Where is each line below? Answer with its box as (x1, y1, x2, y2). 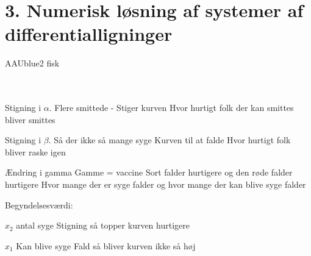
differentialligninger (5, 21, 173, 46)
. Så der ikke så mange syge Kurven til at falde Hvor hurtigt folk (48, 133, 291, 146)
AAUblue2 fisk (5, 57, 60, 69)
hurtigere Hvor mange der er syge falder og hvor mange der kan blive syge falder (5, 178, 306, 191)
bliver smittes (5, 113, 55, 126)
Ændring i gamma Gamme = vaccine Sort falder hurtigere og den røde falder (5, 166, 293, 179)
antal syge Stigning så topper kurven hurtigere (16, 219, 190, 232)
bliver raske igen (5, 145, 66, 158)
